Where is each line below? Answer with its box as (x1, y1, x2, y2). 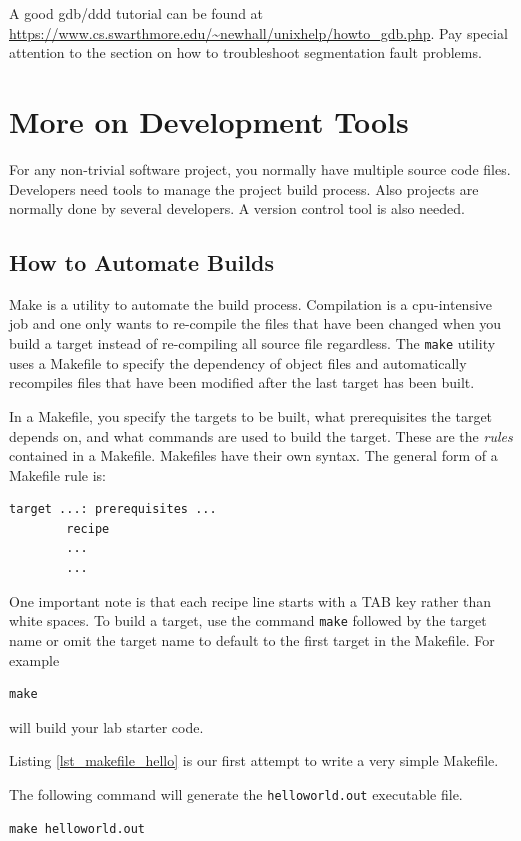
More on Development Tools (9, 100, 409, 141)
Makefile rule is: (9, 464, 106, 485)
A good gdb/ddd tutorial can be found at (9, 3, 264, 23)
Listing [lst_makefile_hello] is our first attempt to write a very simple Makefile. (9, 750, 499, 771)
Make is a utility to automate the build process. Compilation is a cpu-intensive (9, 293, 493, 314)
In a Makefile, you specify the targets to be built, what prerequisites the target (9, 405, 493, 426)
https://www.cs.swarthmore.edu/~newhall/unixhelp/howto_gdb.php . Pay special (9, 22, 508, 43)
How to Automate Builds (9, 247, 275, 278)
